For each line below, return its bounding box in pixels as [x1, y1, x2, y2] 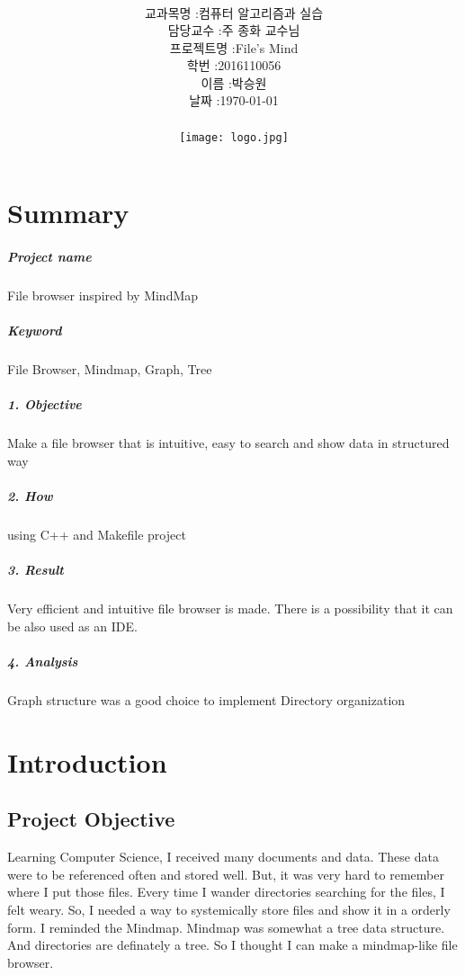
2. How [7, 487, 53, 505]
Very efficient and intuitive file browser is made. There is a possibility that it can [7, 599, 453, 618]
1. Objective [7, 395, 82, 414]
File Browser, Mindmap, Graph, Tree [7, 360, 212, 379]
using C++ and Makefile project [7, 525, 186, 544]
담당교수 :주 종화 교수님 [167, 21, 300, 40]
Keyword [7, 321, 62, 340]
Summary [7, 194, 130, 231]
